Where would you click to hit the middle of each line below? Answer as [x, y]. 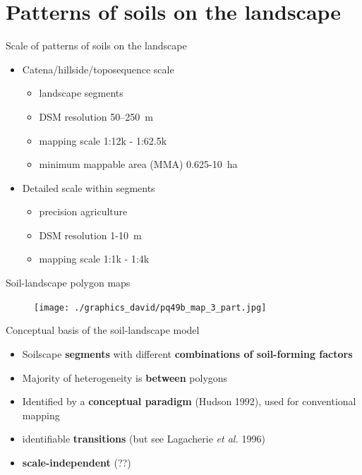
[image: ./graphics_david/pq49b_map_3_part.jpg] [150, 307]
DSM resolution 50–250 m [96, 116]
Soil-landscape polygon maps [68, 283]
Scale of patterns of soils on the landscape [96, 46]
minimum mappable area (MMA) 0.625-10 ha [138, 164]
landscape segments [81, 93]
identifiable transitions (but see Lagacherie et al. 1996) [144, 439]
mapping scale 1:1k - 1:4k [94, 259]
